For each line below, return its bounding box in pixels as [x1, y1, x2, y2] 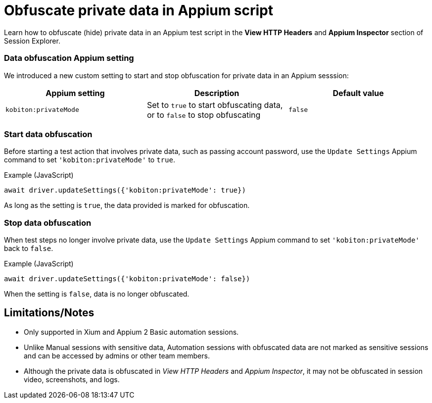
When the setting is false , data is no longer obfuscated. [4, 290, 190, 298]
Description [194, 88, 240, 98]
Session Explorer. [4, 36, 60, 45]
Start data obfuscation [4, 129, 93, 139]
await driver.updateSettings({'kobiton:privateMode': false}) [4, 275, 250, 283]
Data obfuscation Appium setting [4, 53, 134, 63]
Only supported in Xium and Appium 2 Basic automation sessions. [24, 327, 239, 336]
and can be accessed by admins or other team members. [24, 351, 210, 360]
